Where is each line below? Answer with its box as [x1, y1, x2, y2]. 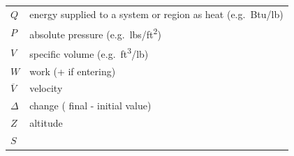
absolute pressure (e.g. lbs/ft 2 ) [29, 24, 161, 41]
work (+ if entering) [29, 63, 116, 78]
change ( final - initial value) [29, 98, 152, 113]
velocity [29, 81, 63, 95]
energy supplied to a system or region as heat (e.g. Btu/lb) [29, 6, 284, 21]
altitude [29, 116, 63, 130]
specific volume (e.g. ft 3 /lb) [29, 45, 149, 61]
